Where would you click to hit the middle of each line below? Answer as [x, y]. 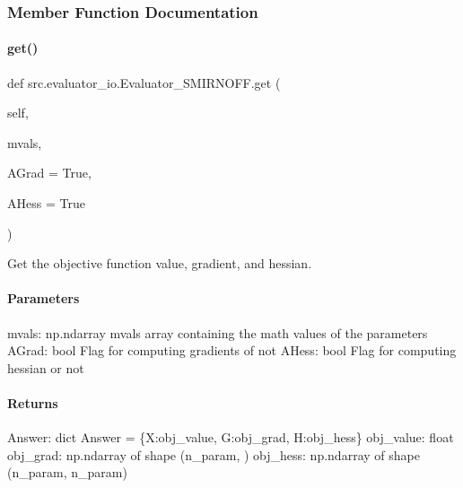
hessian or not [46, 367]
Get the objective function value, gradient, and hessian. [160, 263]
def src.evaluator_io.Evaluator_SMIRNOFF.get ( [144, 82]
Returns [33, 402]
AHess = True [46, 203]
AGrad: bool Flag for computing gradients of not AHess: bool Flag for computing [232, 350]
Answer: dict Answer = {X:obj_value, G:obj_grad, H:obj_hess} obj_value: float [231, 437]
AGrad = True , [49, 173]
